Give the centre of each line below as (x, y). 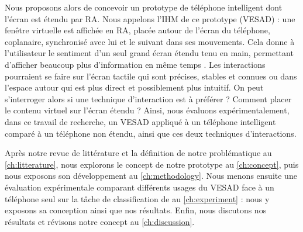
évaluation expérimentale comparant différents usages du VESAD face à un (140, 187)
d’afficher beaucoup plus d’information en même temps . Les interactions (135, 64)
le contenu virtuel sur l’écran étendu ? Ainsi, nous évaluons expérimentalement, (147, 110)
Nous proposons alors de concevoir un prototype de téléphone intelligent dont (144, 7)
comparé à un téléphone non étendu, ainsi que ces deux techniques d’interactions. (151, 133)
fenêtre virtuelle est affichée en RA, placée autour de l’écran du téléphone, (137, 30)
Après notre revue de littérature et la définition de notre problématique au (138, 153)
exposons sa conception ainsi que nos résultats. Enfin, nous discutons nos (136, 210)
